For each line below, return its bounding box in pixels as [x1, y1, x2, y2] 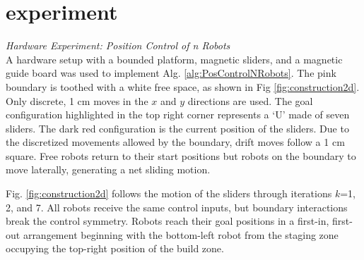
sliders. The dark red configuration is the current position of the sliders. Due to [6, 120, 349, 135]
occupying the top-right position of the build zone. [6, 241, 224, 256]
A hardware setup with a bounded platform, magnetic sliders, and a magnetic [6, 51, 343, 66]
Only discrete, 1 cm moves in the [6, 93, 148, 108]
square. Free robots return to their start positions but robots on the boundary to [6, 148, 356, 163]
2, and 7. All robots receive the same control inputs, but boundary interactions [6, 199, 348, 214]
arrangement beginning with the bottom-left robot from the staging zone [23, 227, 339, 242]
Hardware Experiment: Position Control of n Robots [6, 38, 230, 53]
